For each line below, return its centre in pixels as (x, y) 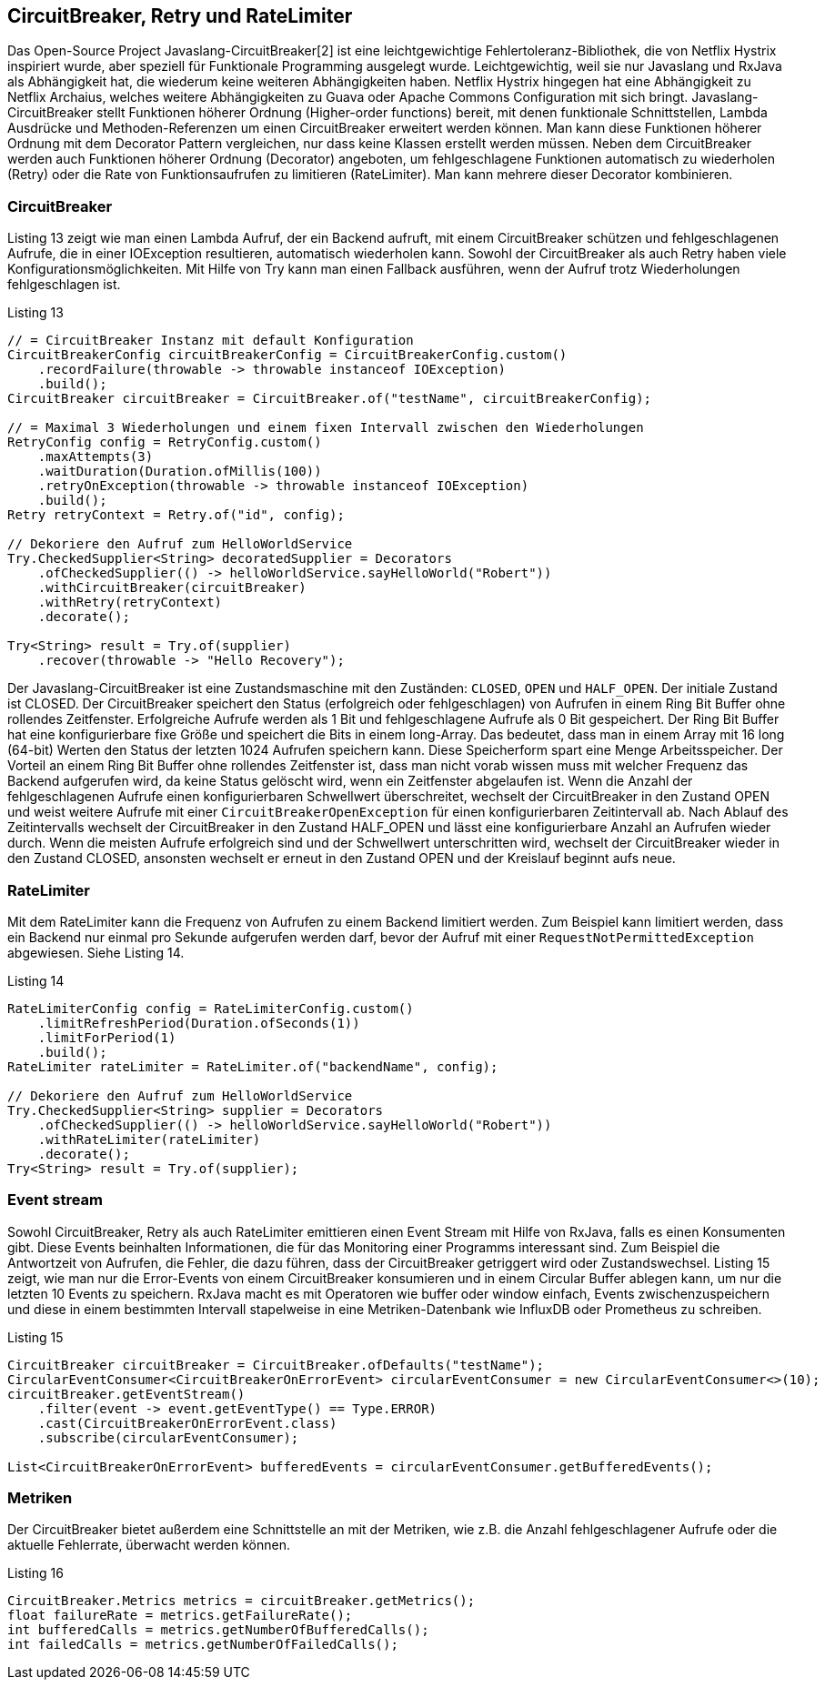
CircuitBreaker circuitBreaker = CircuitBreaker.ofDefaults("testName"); (276, 1365)
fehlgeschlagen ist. (64, 285)
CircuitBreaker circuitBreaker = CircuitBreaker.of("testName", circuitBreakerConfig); (330, 399)
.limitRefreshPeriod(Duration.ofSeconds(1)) (199, 1023)
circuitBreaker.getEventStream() (126, 1394)
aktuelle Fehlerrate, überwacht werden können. (149, 1545)
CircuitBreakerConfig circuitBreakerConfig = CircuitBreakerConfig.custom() (287, 355)
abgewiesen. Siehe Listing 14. (96, 952)
